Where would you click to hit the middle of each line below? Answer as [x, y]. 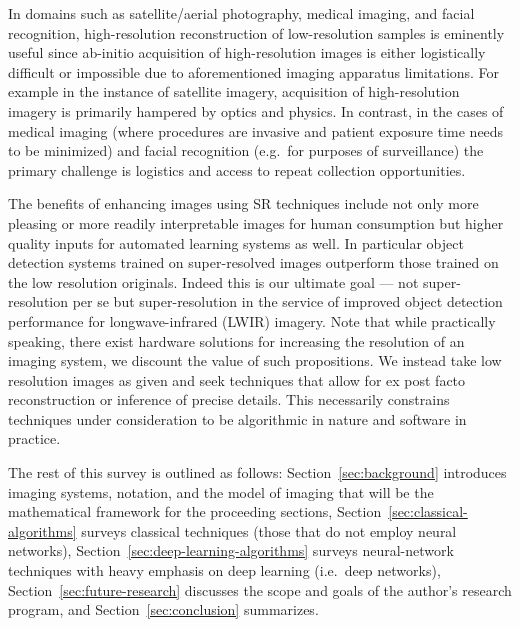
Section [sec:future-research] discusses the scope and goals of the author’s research [260, 589]
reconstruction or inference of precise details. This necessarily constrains [229, 399]
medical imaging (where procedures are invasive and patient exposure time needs [256, 130]
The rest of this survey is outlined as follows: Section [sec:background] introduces [257, 472]
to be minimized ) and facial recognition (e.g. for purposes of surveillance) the [246, 150]
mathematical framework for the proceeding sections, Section [195, 511]
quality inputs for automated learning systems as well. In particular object [236, 242]
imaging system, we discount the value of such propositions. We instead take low [255, 360]
